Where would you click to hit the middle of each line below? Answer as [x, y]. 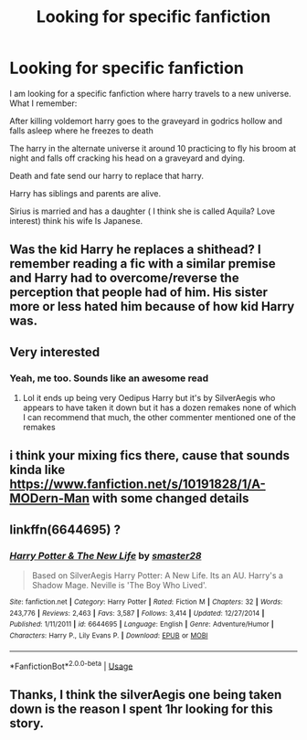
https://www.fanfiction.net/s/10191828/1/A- [138, 485]
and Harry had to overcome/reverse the [124, 278]
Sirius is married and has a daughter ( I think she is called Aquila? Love [143, 211]
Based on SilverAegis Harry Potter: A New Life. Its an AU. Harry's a [157, 576]
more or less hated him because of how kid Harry [152, 307]
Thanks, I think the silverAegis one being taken [146, 695]
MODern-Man [49, 498]
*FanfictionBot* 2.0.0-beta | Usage [71, 665]
